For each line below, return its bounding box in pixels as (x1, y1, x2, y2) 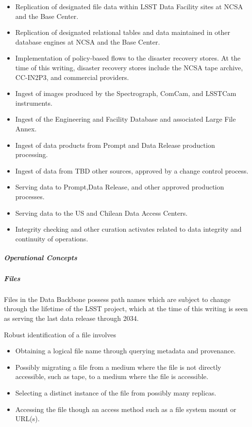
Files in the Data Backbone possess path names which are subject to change (4, 294, 231, 304)
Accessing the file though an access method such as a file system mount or (15, 404, 236, 414)
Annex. (15, 123, 37, 133)
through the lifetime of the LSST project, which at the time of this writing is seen (4, 303, 248, 314)
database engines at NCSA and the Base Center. (15, 36, 160, 47)
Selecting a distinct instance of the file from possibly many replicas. (15, 387, 217, 397)
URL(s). (15, 413, 40, 424)
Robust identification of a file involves (4, 329, 116, 339)
